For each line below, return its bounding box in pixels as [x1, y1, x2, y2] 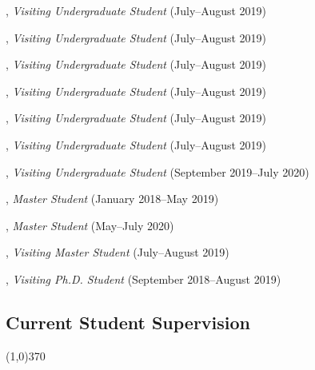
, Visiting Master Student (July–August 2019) [6, 244, 229, 261]
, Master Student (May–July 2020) [6, 217, 174, 233]
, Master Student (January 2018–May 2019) [6, 190, 219, 207]
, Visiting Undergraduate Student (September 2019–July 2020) [6, 163, 309, 180]
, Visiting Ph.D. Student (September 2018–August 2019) [6, 270, 281, 287]
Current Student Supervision [6, 309, 251, 334]
